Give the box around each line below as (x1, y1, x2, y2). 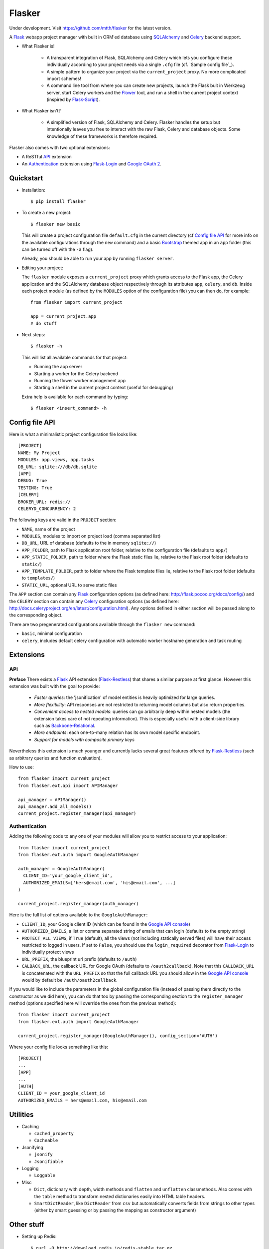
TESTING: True (18, 485, 52, 491)
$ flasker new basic (30, 221, 81, 227)
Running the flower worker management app (34, 377, 126, 383)
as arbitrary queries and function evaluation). (9, 755, 102, 761)
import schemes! (46, 75, 82, 81)
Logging (21, 1166, 39, 1171)
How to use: (9, 764, 34, 770)
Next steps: (21, 331, 45, 337)
